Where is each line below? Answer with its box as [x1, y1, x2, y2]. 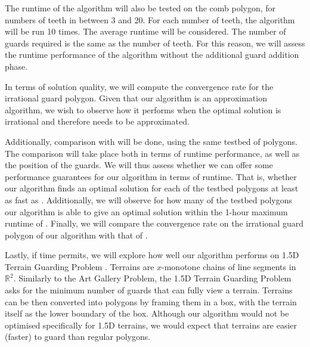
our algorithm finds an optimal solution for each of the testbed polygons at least [5, 182, 299, 194]
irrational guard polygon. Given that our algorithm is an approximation [5, 92, 267, 104]
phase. [5, 60, 28, 72]
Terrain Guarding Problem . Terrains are [5, 260, 154, 272]
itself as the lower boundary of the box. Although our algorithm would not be [5, 307, 289, 320]
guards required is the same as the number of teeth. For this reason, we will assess [5, 36, 305, 49]
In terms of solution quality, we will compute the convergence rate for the [5, 80, 274, 92]
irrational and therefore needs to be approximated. [5, 115, 190, 128]
